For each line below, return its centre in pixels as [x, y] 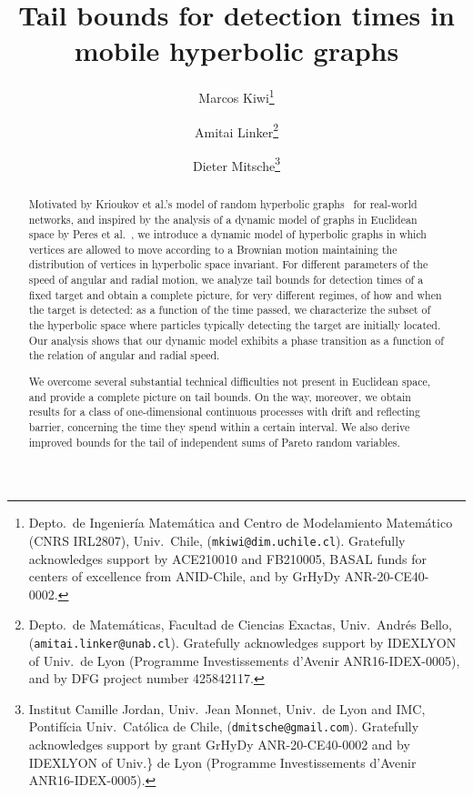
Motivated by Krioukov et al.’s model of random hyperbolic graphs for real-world [223, 203]
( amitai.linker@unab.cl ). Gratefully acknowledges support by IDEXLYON [242, 642]
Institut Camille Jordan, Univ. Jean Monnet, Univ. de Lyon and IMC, [227, 708]
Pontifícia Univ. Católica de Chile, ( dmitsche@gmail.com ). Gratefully [224, 726]
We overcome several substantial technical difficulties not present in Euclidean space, [230, 381]
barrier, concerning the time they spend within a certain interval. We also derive [219, 426]
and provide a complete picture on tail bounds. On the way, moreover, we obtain [220, 396]
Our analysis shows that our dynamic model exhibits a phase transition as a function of [236, 340]
